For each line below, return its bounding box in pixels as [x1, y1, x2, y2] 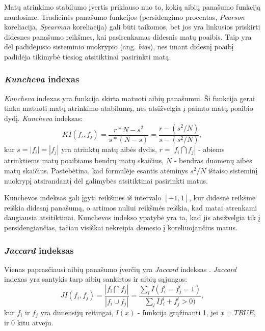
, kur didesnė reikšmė [189, 192, 256, 203]
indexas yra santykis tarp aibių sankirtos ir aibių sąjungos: [4, 274, 187, 284]
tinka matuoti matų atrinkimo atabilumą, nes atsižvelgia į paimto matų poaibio [4, 103, 253, 113]
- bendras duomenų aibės [174, 155, 252, 166]
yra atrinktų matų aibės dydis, [61, 144, 157, 155]
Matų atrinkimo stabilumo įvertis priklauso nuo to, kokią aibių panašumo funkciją [4, 2, 261, 12]
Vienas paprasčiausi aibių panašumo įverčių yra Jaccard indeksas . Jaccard [4, 263, 236, 274]
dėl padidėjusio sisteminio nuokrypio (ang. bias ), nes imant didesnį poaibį [4, 41, 234, 52]
